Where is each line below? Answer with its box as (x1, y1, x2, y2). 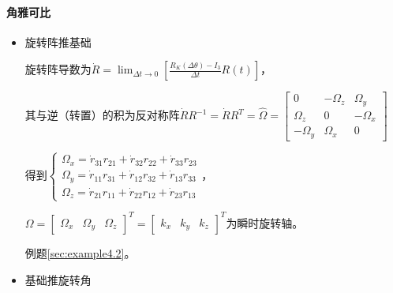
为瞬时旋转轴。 (226, 214, 304, 231)
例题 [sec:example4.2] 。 (24, 244, 136, 261)
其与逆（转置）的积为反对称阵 (24, 107, 180, 123)
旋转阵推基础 (24, 33, 92, 50)
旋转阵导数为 (24, 61, 92, 77)
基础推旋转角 (24, 271, 92, 287)
